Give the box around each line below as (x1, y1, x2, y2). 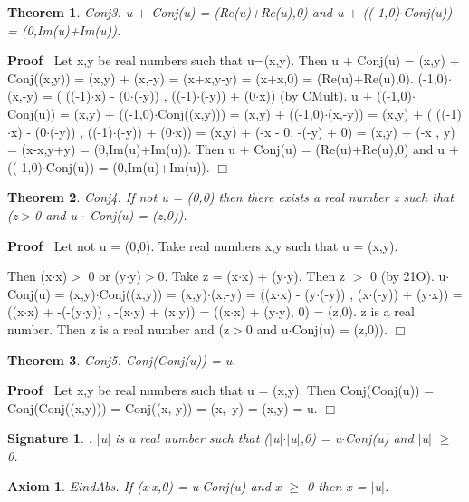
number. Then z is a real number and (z (7, 319, 230, 338)
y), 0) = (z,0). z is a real (279, 302, 415, 321)
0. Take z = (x (158, 266, 239, 285)
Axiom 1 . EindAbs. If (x (7, 477, 148, 496)
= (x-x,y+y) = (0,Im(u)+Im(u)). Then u (7, 140, 236, 159)
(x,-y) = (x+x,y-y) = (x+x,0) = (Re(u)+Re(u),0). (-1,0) (133, 68, 448, 87)
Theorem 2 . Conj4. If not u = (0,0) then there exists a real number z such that (7, 188, 454, 207)
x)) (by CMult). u (259, 86, 359, 105)
